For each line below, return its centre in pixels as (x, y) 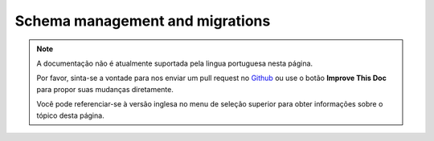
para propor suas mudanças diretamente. (105, 89)
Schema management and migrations (143, 21)
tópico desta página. (70, 115)
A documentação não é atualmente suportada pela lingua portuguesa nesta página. (175, 63)
